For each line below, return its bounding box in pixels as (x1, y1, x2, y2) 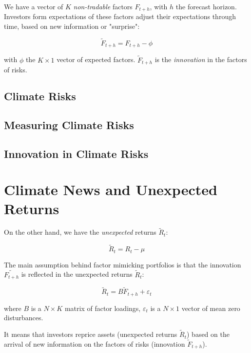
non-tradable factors (73, 1, 133, 11)
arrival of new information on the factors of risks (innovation (4, 338, 185, 349)
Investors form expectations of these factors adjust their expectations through (4, 11, 236, 22)
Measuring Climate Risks (4, 117, 134, 132)
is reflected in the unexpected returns (21, 269, 133, 279)
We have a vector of (4, 1, 63, 11)
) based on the (187, 329, 230, 339)
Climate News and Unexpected (4, 179, 217, 199)
